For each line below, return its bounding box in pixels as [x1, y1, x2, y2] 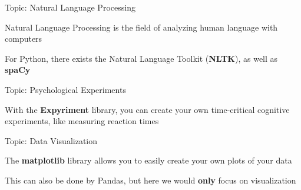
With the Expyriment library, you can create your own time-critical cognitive [5, 103, 290, 115]
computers [5, 32, 42, 45]
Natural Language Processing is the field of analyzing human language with [5, 21, 278, 33]
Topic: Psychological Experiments [5, 83, 126, 95]
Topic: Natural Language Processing [5, 1, 135, 13]
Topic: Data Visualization [5, 134, 98, 146]
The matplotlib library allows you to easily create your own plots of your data [5, 154, 292, 166]
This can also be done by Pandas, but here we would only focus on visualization [5, 174, 296, 186]
